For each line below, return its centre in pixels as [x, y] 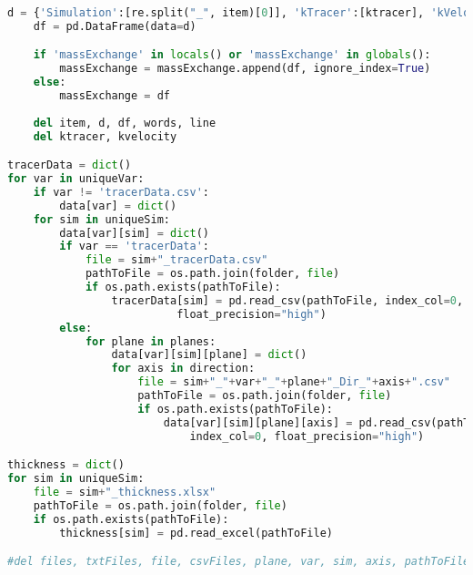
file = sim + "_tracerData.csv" [176, 260]
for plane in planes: [151, 341]
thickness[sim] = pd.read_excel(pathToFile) [196, 533]
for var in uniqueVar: [76, 179]
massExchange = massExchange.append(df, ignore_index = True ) [245, 69]
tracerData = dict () [70, 165]
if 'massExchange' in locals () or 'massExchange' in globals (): [232, 55]
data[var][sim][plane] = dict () [209, 355]
